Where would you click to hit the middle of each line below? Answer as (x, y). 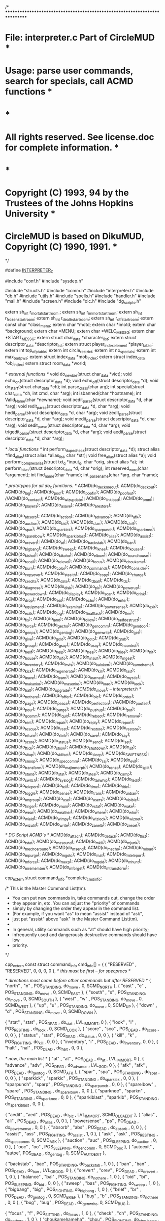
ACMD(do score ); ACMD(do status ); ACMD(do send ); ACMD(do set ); (69, 741)
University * (30, 214)
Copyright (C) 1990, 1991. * (61, 247)
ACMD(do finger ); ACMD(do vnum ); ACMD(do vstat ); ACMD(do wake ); (71, 805)
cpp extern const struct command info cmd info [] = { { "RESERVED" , (71, 965)
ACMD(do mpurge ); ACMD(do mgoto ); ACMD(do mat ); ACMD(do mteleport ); (76, 855)
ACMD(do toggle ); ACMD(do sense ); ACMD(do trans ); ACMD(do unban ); (72, 792)
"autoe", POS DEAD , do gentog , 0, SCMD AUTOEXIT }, (56, 1153)
